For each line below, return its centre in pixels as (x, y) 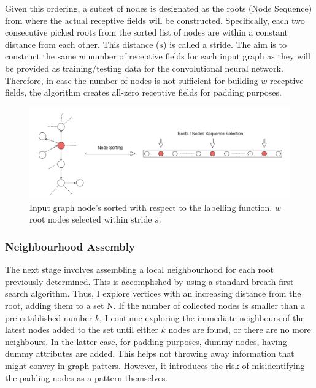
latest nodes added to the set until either (82, 329)
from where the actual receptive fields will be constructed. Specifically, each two (155, 20)
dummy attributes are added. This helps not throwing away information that (150, 353)
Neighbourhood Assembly (70, 246)
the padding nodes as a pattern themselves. (87, 377)
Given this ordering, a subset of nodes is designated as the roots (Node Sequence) (159, 8)
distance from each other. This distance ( (82, 44)
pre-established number (49, 317)
